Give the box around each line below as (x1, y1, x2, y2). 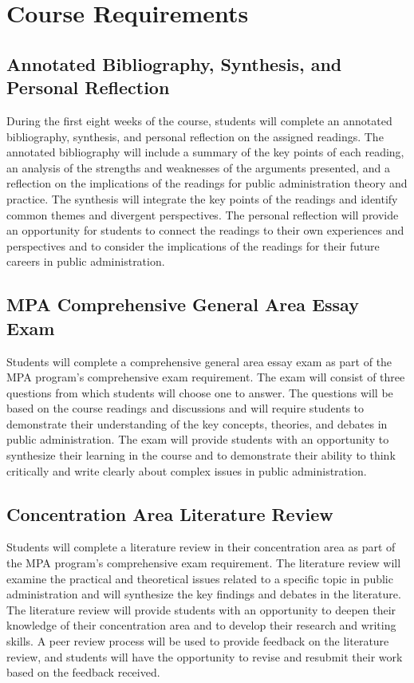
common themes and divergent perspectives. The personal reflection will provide (6, 206, 399, 223)
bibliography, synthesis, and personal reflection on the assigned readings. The (6, 128, 384, 144)
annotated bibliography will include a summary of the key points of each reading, (6, 144, 404, 160)
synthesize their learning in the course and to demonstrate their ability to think (6, 447, 396, 464)
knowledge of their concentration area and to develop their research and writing (6, 617, 396, 634)
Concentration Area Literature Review (6, 501, 333, 526)
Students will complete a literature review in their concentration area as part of (6, 539, 396, 555)
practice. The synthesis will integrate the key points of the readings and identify (6, 190, 398, 207)
